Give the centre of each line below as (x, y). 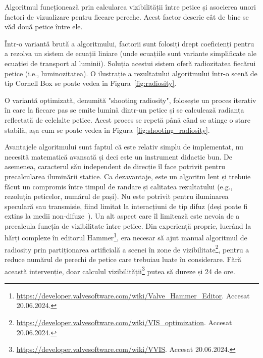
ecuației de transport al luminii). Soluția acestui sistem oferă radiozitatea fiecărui (130, 63)
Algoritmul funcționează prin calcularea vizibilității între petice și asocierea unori (130, 7)
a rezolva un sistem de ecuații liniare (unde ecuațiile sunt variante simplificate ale (130, 53)
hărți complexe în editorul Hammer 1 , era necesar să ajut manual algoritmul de (126, 237)
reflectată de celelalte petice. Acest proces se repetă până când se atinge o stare (127, 119)
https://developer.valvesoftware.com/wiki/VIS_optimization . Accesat (124, 322)
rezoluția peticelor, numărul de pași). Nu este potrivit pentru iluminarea (117, 196)
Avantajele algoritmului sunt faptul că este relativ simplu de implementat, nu (124, 147)
